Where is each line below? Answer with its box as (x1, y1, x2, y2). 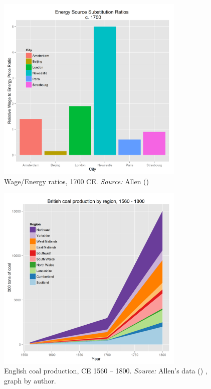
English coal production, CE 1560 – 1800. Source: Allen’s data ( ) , (4, 365, 207, 376)
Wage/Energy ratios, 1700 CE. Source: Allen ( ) (4, 176, 149, 186)
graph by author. (4, 375, 56, 385)
